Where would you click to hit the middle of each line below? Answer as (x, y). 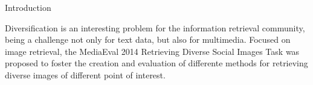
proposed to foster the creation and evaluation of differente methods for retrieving (156, 63)
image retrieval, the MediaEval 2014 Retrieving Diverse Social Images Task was (152, 51)
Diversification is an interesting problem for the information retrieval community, (155, 27)
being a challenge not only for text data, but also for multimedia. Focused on (148, 39)
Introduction (28, 7)
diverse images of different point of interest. (85, 74)
